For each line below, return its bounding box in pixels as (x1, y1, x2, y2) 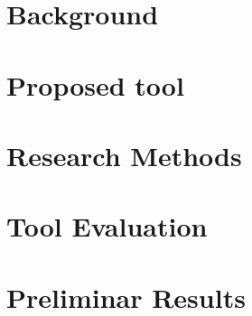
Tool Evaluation (6, 208, 208, 245)
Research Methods (6, 136, 242, 173)
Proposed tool (6, 66, 184, 103)
